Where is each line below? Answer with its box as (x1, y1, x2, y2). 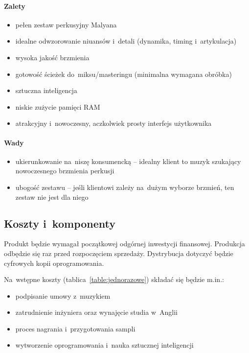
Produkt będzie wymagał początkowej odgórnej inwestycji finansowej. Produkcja (4, 238, 245, 249)
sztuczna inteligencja (15, 85, 77, 95)
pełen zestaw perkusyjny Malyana (15, 19, 117, 29)
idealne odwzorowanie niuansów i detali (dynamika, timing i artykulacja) (15, 36, 237, 46)
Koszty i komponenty (4, 215, 115, 231)
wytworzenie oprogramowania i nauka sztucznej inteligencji (15, 340, 194, 350)
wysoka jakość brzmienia (15, 52, 90, 62)
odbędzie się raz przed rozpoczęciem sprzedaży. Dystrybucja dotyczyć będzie (4, 248, 233, 258)
